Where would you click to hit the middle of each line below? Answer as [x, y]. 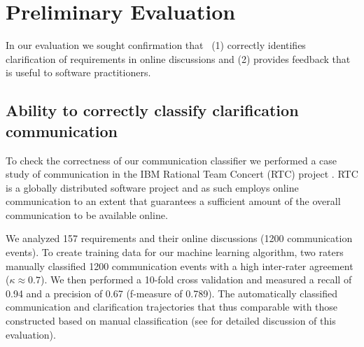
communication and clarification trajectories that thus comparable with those [172, 307]
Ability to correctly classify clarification [152, 110]
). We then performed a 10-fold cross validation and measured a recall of [196, 279]
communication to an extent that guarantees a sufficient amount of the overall [173, 201]
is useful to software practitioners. [78, 72]
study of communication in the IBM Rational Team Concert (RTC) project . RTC [182, 174]
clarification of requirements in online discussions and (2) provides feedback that [178, 58]
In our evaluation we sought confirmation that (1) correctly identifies [156, 45]
